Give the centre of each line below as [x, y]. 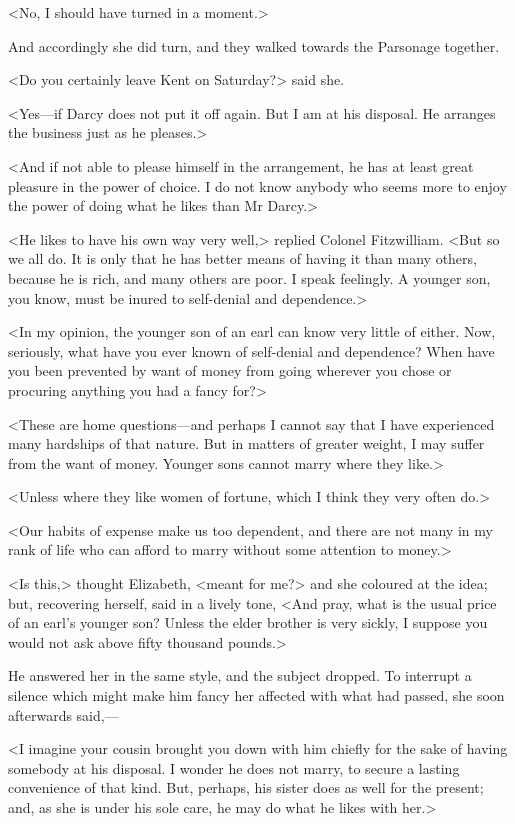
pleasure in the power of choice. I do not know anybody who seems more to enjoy [257, 185]
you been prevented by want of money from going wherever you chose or [230, 370]
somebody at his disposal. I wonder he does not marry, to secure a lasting [234, 767]
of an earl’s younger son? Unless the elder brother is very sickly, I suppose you [248, 622]
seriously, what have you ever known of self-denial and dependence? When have [251, 350]
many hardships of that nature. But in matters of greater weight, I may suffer [246, 443]
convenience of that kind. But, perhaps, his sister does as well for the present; [246, 787]
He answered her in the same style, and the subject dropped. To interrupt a [240, 675]
